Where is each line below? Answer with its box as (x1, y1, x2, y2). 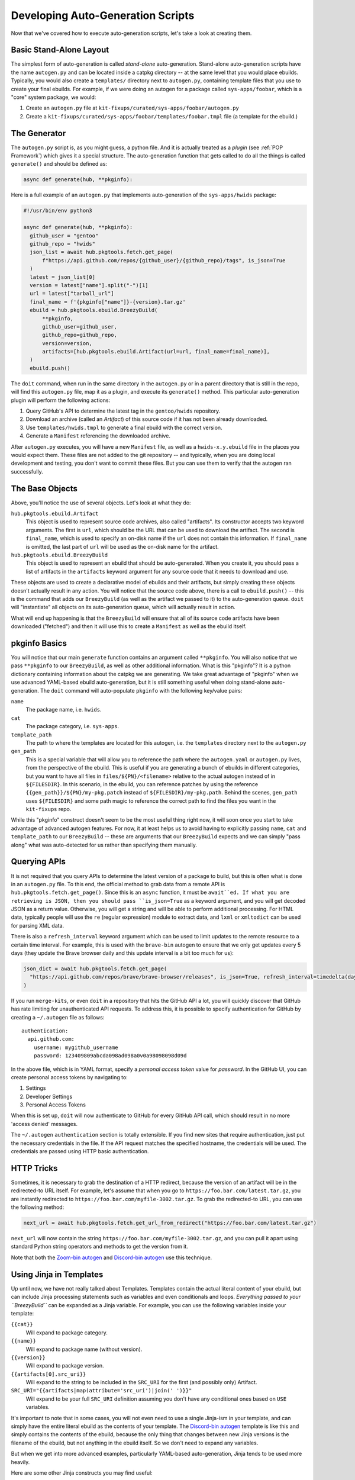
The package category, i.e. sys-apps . (25, 723, 120, 730)
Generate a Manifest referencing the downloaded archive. (25, 432, 171, 439)
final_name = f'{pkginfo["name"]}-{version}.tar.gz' (30, 298, 186, 305)
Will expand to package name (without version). (25, 1346, 143, 1353)
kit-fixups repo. (25, 806, 72, 813)
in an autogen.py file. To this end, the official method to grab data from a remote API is (11, 880, 225, 887)
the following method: (11, 1204, 64, 1211)
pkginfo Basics (11, 638, 67, 648)
